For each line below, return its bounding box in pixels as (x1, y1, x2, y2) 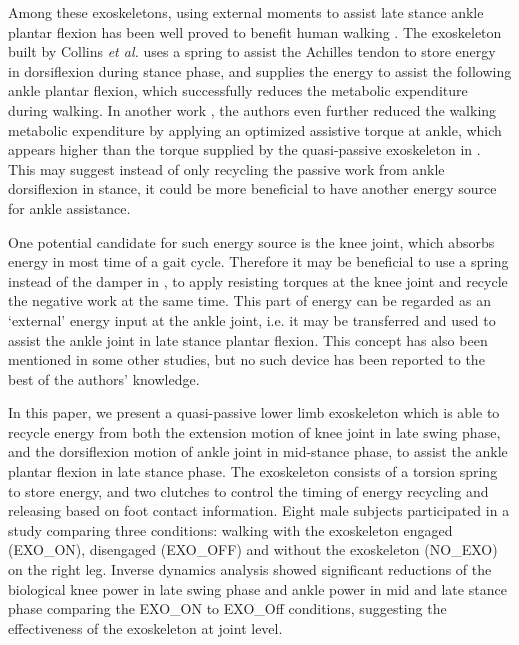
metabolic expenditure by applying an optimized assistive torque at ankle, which (8, 119, 502, 140)
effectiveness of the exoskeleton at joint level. (8, 617, 283, 638)
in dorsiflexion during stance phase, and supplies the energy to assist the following (8, 60, 512, 81)
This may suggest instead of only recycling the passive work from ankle (8, 158, 445, 179)
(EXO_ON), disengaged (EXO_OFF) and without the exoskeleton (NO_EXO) (8, 539, 498, 560)
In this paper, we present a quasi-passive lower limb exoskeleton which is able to (8, 402, 500, 423)
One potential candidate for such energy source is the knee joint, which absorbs (8, 231, 495, 252)
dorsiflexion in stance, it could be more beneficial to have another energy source (8, 178, 497, 199)
